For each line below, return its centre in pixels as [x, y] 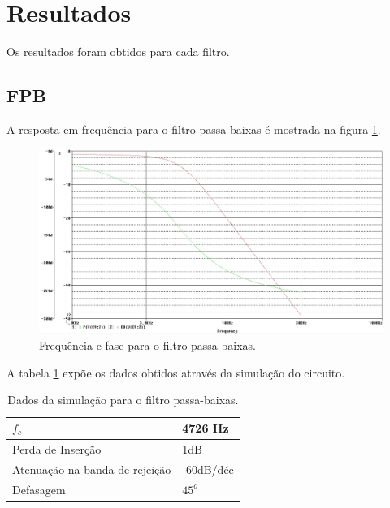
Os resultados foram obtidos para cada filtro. [118, 52]
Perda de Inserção [57, 448]
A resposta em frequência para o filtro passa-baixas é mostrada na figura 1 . [194, 129]
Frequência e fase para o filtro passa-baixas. [148, 345]
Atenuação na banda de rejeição [92, 469]
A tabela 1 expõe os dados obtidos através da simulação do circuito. [176, 372]
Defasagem [39, 489]
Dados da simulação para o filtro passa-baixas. [123, 400]
